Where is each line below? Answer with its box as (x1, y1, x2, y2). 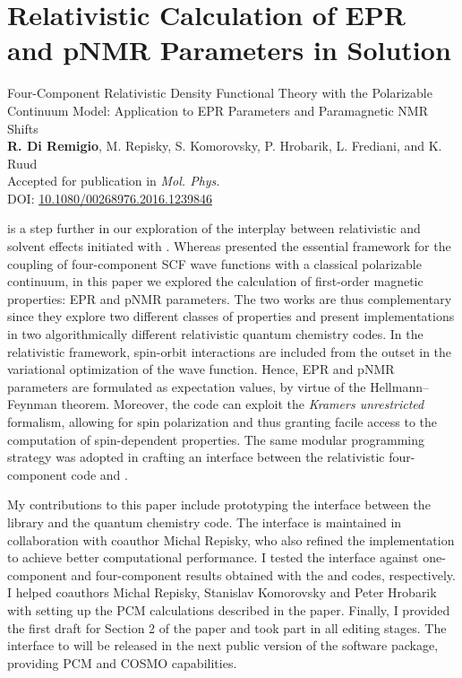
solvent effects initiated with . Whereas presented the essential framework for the (7, 237, 451, 256)
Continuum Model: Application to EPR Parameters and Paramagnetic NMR (7, 100, 429, 119)
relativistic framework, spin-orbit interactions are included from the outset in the (7, 342, 452, 361)
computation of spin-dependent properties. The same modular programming (7, 430, 424, 448)
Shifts (7, 118, 38, 137)
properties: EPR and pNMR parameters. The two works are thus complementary (7, 289, 452, 308)
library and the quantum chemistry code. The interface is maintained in (7, 512, 402, 531)
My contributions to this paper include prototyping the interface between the (7, 495, 431, 514)
